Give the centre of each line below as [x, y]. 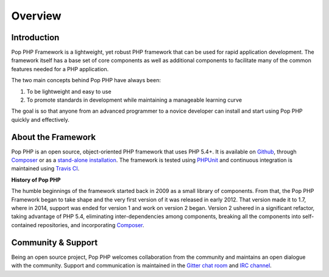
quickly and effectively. [41, 119]
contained [24, 225]
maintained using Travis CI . [45, 169]
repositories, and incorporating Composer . [91, 225]
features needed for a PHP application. [60, 69]
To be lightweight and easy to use [69, 91]
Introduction [35, 37]
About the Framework [54, 137]
